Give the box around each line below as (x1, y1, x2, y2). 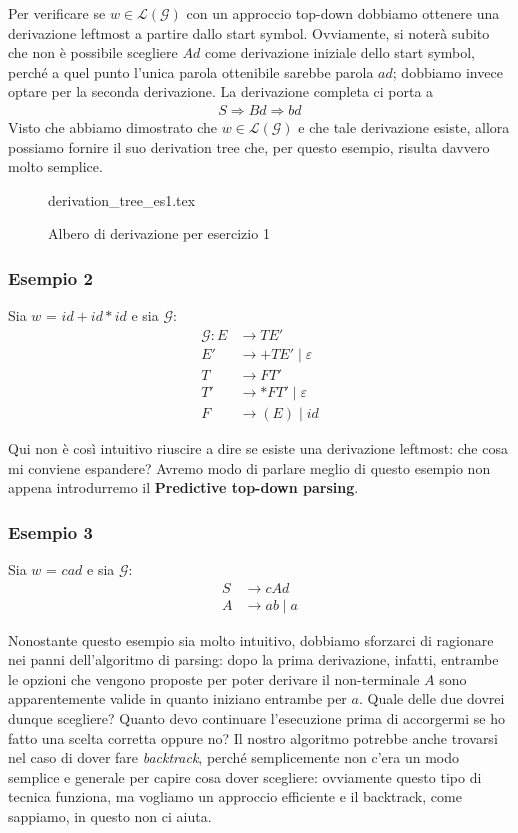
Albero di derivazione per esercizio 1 (48, 223, 270, 244)
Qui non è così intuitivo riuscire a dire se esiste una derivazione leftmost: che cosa (8, 437, 508, 458)
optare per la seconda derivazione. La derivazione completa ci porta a (8, 81, 434, 102)
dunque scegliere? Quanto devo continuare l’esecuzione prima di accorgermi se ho (8, 707, 505, 728)
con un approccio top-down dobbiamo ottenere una (186, 3, 500, 23)
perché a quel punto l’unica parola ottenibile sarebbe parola (8, 61, 374, 82)
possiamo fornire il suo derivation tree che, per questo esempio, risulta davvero (8, 136, 490, 157)
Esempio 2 (8, 265, 93, 290)
